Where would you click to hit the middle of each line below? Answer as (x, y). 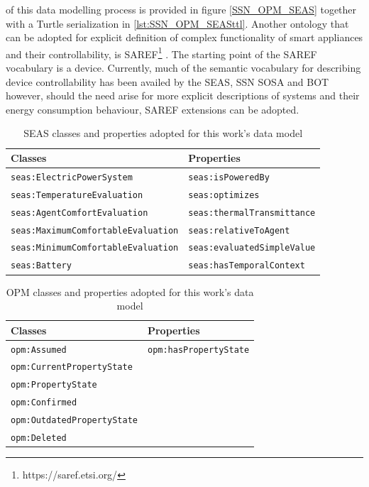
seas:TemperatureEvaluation (77, 195)
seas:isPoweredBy (229, 177)
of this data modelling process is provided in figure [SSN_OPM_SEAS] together (181, 9)
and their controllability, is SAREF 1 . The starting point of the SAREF (161, 53)
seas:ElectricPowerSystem (72, 177)
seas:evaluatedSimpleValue (252, 248)
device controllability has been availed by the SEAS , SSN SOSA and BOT (167, 81)
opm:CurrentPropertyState (72, 367)
